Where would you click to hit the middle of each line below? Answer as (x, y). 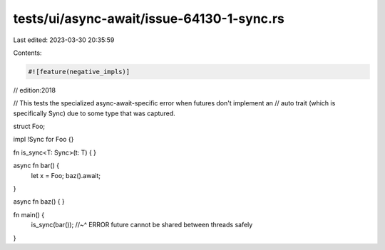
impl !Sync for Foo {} (43, 140)
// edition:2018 (35, 90)
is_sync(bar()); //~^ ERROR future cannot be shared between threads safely (142, 225)
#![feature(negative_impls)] (79, 72)
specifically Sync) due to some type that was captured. (94, 113)
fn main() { (29, 214)
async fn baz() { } (39, 202)
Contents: (27, 53)
